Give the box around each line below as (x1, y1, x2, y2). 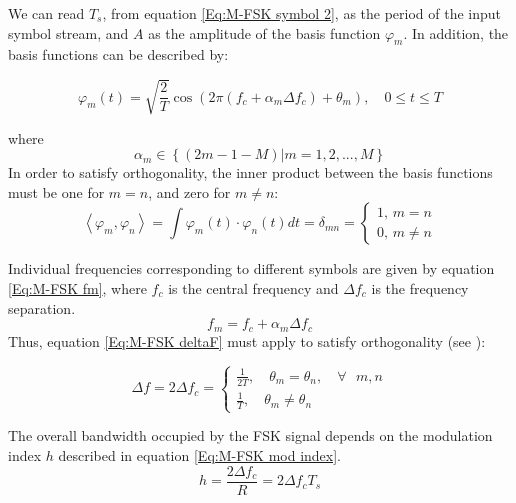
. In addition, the (403, 22, 509, 43)
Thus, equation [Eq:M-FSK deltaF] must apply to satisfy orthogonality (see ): (8, 330, 486, 351)
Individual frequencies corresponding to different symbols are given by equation (8, 258, 495, 279)
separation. (8, 297, 76, 318)
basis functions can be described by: (8, 44, 229, 65)
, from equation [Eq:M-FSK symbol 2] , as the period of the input (102, 3, 502, 23)
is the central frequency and (168, 277, 339, 298)
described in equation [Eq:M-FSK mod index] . (58, 444, 342, 465)
